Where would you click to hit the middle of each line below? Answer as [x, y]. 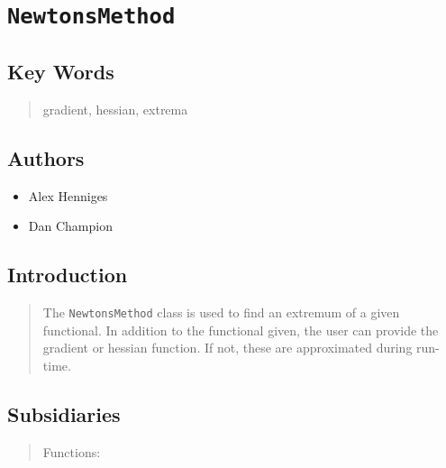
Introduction [68, 275]
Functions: [72, 451]
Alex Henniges [68, 195]
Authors [46, 157]
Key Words [61, 71]
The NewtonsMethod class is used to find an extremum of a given [221, 312]
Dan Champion [70, 226]
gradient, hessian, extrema [115, 109]
